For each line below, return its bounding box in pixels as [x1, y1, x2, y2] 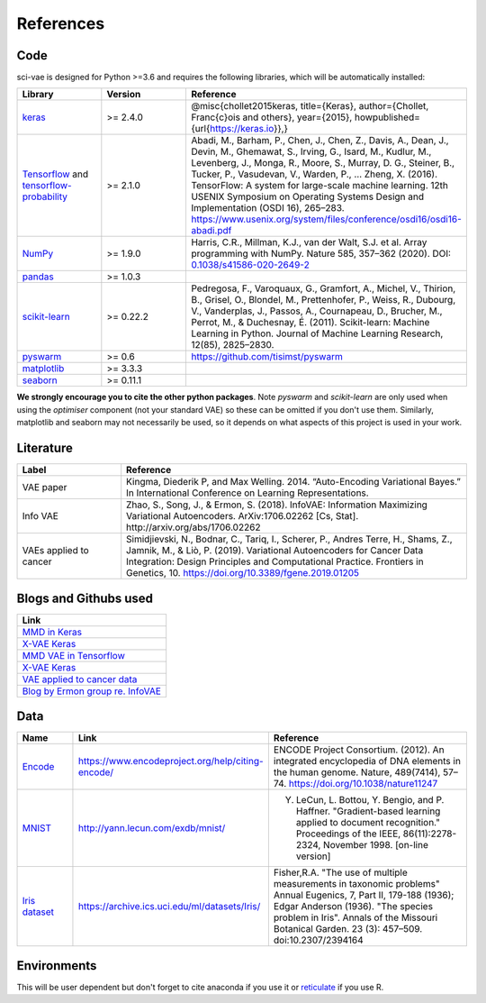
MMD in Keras [22, 625, 83, 638]
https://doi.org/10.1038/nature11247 [288, 778, 438, 790]
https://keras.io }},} [210, 123, 288, 135]
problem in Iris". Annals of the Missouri [273, 911, 438, 924]
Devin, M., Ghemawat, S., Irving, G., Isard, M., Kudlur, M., [190, 145, 432, 158]
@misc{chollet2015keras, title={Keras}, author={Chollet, [190, 100, 429, 113]
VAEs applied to [22, 544, 89, 557]
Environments [16, 958, 97, 973]
